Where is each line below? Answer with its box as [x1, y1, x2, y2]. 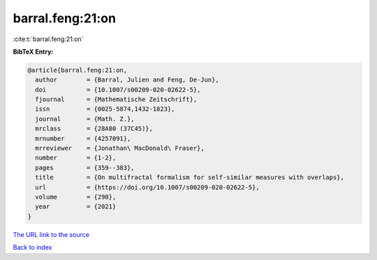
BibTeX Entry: [13, 47, 54, 56]
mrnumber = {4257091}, [35, 135, 131, 142]
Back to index [13, 243, 52, 252]
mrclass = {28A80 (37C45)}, [35, 125, 154, 132]
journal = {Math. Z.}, [35, 115, 135, 123]
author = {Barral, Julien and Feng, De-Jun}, [35, 76, 219, 84]
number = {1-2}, [35, 154, 117, 162]
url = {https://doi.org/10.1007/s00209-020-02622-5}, [35, 183, 260, 191]
